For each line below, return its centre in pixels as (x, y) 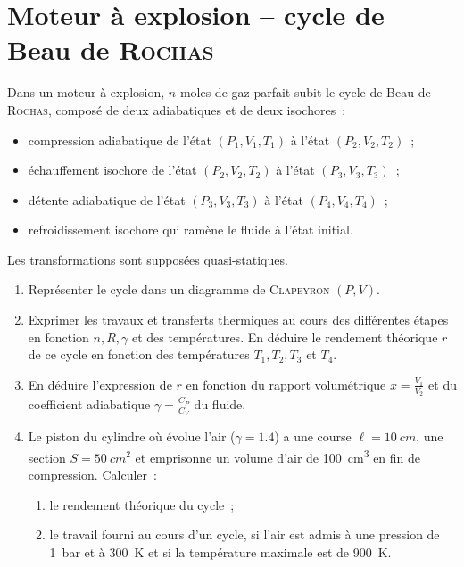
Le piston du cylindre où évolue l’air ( (132, 436)
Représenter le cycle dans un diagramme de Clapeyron (179, 289)
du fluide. (220, 404)
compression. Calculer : (92, 475)
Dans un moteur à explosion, (86, 92)
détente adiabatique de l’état (107, 199)
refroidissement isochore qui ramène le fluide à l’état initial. (191, 230)
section (47, 457)
